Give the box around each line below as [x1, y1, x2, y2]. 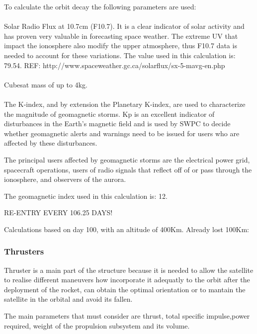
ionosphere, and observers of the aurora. [4, 174, 126, 184]
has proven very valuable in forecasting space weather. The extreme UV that [4, 30, 238, 41]
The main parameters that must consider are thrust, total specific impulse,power [4, 311, 250, 321]
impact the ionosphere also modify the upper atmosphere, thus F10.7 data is [4, 40, 237, 51]
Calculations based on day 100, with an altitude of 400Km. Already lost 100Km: [4, 224, 250, 234]
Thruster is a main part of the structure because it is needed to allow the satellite [4, 264, 254, 275]
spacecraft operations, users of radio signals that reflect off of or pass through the [4, 164, 252, 174]
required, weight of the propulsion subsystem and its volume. [4, 320, 190, 331]
